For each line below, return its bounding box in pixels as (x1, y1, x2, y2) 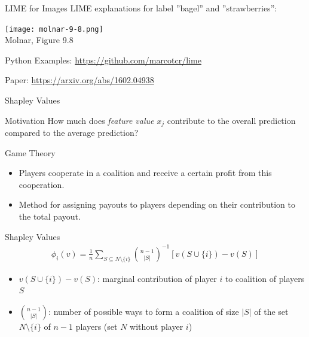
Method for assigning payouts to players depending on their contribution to (19, 198, 295, 211)
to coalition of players (225, 272, 305, 284)
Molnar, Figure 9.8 (5, 34, 74, 46)
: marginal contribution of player (97, 272, 217, 284)
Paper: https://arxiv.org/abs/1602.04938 (5, 74, 154, 86)
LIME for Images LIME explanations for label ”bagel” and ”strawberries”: (5, 2, 277, 14)
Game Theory (5, 146, 56, 159)
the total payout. (19, 210, 81, 223)
